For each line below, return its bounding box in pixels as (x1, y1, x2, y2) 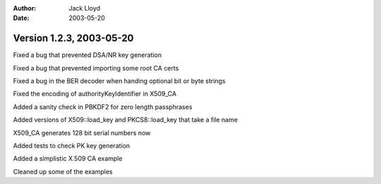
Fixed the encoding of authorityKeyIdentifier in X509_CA (13, 90, 176, 98)
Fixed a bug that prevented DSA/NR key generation (13, 51, 162, 59)
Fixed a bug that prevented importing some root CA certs (13, 63, 179, 72)
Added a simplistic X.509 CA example (13, 154, 123, 163)
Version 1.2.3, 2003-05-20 (13, 32, 134, 44)
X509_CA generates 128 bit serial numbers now (13, 128, 151, 137)
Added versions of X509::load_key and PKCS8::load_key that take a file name (13, 116, 238, 124)
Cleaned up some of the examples (13, 167, 113, 176)
